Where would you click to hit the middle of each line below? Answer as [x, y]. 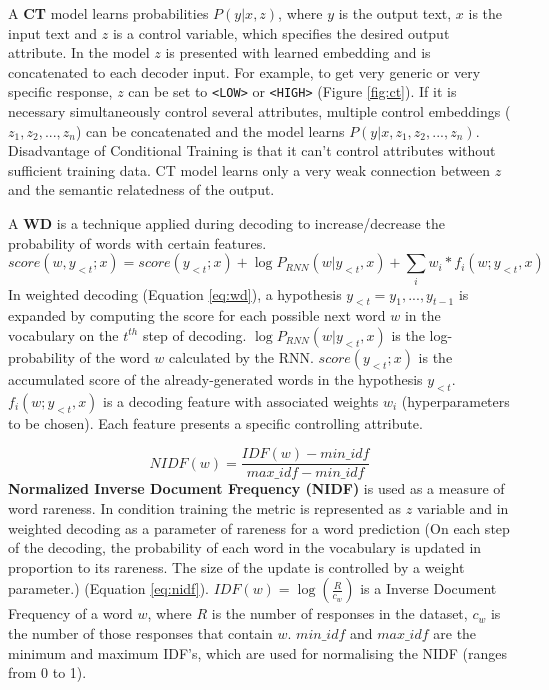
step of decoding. [194, 334]
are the [455, 632]
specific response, [60, 91]
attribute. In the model [79, 52]
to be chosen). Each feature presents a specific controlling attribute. [215, 422]
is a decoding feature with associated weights [241, 400]
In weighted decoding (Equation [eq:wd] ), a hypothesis [175, 293]
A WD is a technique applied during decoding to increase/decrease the [226, 223]
